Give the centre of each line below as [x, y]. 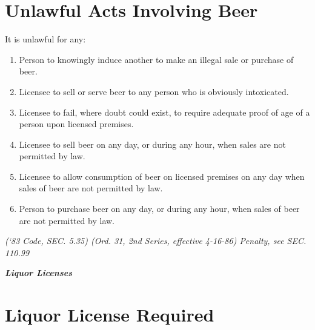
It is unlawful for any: [45, 39]
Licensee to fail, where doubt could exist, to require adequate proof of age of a [164, 112]
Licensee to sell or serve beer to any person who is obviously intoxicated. [154, 91]
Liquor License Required [110, 315]
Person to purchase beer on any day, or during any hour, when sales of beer [159, 209]
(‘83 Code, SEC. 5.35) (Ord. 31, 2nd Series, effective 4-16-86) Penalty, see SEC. [156, 241]
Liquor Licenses [39, 273]
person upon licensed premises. [76, 124]
